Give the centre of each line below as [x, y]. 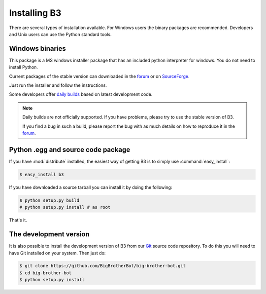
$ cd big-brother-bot [46, 273]
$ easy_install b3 [42, 174]
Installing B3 [35, 13]
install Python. [23, 67]
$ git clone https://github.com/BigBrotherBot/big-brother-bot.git [103, 266]
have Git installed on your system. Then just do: [57, 253]
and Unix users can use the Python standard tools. [60, 34]
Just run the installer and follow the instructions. [58, 85]
